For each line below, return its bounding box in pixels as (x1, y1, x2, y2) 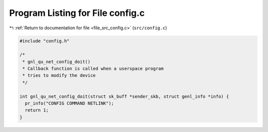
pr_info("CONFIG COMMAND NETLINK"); (25, 101, 114, 106)
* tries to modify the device (22, 72, 96, 78)
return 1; (25, 107, 49, 113)
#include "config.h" (19, 38, 69, 44)
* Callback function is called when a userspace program (22, 66, 164, 71)
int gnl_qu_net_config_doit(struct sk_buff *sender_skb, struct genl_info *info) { (19, 93, 229, 99)
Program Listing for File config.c (9, 7, 145, 18)
